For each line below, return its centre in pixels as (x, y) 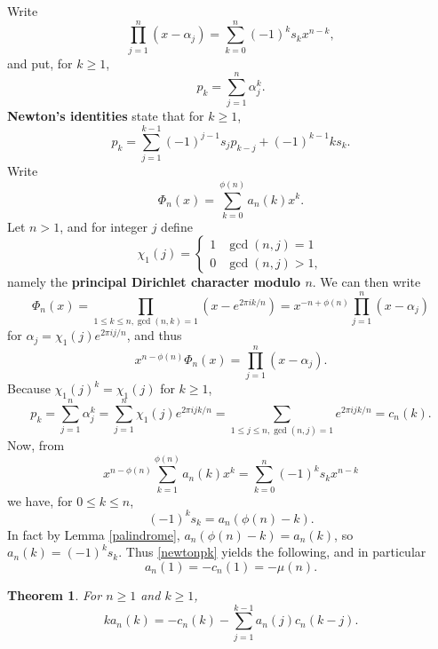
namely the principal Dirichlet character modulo (154, 282)
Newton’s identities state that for (106, 116)
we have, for (40, 500)
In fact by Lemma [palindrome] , (94, 534)
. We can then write (366, 282)
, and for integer (104, 226)
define (177, 226)
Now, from (36, 445)
